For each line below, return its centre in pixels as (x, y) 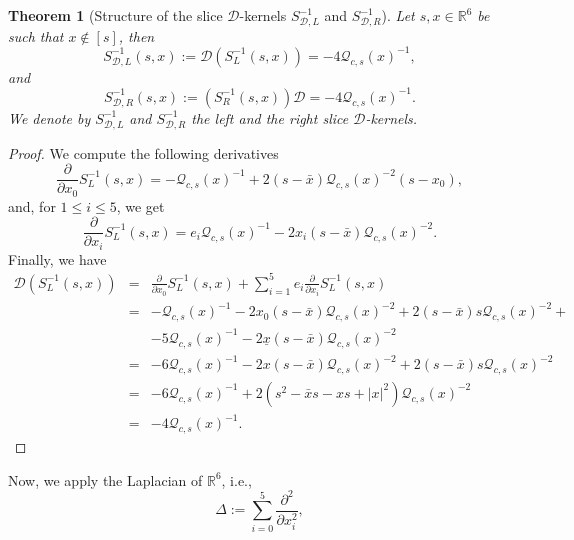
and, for (32, 205)
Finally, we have (57, 258)
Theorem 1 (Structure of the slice (115, 15)
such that (36, 35)
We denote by (49, 117)
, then (136, 35)
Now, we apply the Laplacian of (105, 479)
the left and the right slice (270, 117)
